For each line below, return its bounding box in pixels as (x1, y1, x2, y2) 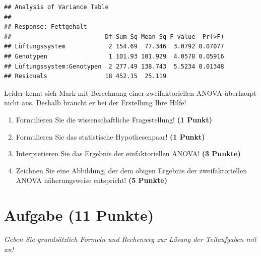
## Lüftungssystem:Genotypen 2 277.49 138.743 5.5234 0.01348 (4, 62, 224, 70)
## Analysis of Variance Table (4, 4, 109, 11)
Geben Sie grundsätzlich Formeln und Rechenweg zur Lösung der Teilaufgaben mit (4, 234, 256, 244)
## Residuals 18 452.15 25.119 (4, 73, 167, 80)
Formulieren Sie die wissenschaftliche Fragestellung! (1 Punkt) (16, 114, 213, 124)
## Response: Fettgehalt (4, 23, 87, 31)
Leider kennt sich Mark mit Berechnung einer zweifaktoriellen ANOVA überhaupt (4, 87, 256, 98)
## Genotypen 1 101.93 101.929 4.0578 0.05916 (4, 52, 224, 60)
